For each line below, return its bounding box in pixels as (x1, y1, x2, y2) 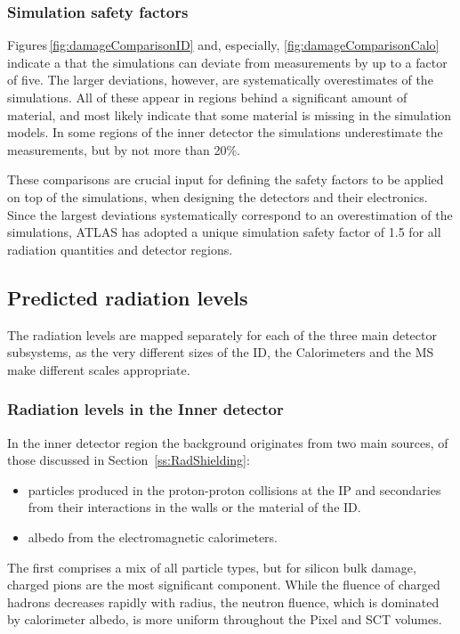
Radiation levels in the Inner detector (7, 398, 284, 420)
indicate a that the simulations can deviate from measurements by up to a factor (7, 53, 448, 71)
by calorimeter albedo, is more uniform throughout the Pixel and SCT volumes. (7, 610, 442, 629)
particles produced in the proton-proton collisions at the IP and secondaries (28, 480, 441, 499)
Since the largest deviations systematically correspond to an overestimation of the (7, 205, 453, 224)
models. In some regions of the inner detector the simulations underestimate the (7, 123, 443, 142)
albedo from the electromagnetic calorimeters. (28, 527, 278, 546)
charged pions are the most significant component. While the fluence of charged (7, 575, 440, 594)
